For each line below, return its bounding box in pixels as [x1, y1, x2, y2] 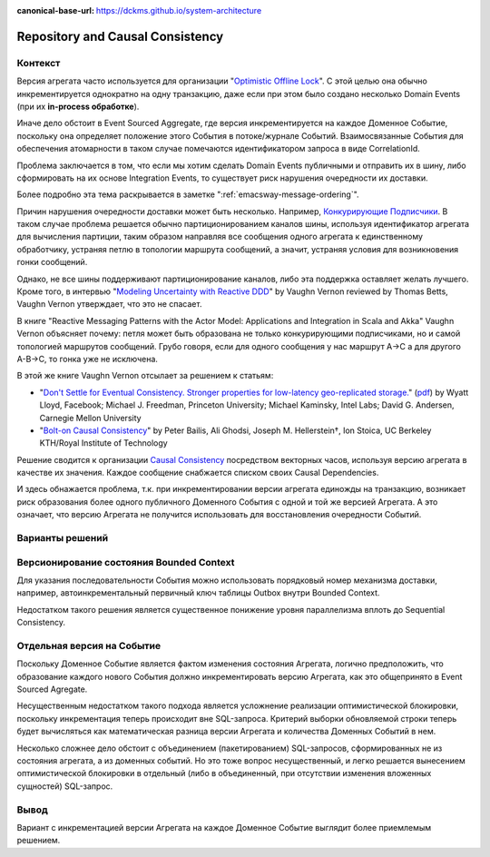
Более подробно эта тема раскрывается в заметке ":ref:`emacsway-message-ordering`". [16, 189, 359, 200]
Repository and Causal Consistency [16, 28, 224, 44]
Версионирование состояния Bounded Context [16, 556, 235, 568]
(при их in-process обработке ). [16, 101, 140, 112]
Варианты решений [16, 532, 109, 545]
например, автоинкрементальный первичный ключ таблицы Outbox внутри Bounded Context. [16, 587, 380, 598]
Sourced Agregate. [16, 684, 88, 694]
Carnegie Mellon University [39, 412, 142, 423]
